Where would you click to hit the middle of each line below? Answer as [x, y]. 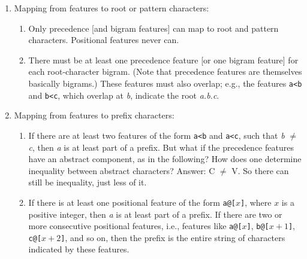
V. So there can [260, 170]
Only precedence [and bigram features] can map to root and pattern [153, 28]
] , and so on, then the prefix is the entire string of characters [173, 237]
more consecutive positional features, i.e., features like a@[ [135, 226]
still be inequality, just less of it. [88, 182]
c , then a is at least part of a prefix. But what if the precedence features [161, 147]
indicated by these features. [79, 249]
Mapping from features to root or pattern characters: [112, 8]
